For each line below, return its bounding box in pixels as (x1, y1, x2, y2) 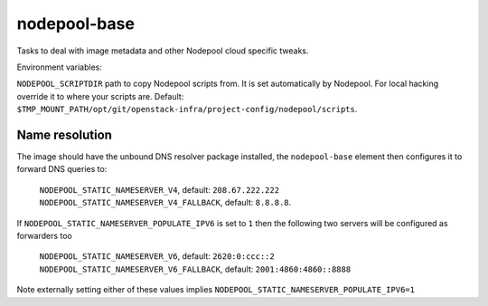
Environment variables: (16, 62, 103, 72)
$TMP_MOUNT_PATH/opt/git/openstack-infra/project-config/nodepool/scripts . (16, 104, 358, 115)
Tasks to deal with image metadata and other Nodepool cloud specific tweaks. (16, 45, 309, 56)
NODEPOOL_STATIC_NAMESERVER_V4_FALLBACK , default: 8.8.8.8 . (39, 197, 292, 208)
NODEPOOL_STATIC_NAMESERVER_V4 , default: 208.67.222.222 (39, 184, 280, 195)
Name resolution (16, 127, 113, 142)
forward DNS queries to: (16, 164, 108, 175)
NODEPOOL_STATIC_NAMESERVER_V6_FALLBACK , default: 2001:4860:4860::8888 (39, 263, 352, 274)
